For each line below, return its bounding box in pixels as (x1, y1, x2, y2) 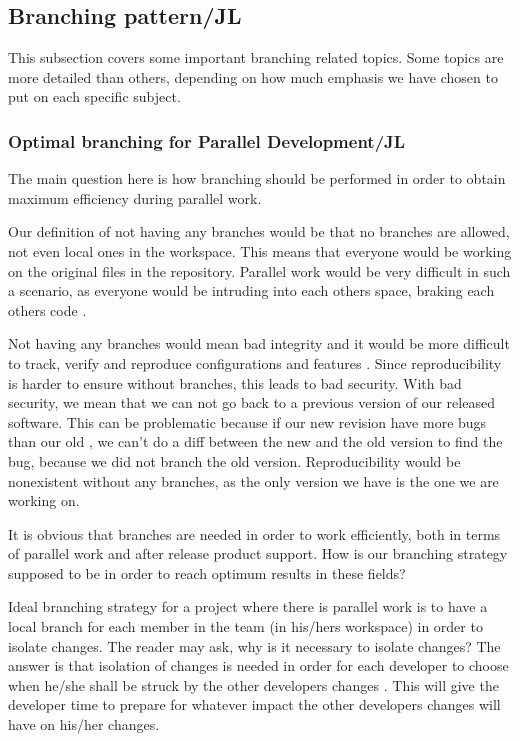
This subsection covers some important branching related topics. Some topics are (8, 47, 504, 68)
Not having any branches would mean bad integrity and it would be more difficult (8, 333, 510, 354)
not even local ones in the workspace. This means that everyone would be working (8, 240, 512, 261)
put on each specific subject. (8, 86, 181, 107)
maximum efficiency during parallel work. (8, 187, 262, 208)
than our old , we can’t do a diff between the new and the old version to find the (8, 431, 503, 452)
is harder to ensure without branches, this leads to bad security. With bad (8, 372, 462, 393)
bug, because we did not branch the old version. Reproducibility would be (8, 450, 461, 471)
